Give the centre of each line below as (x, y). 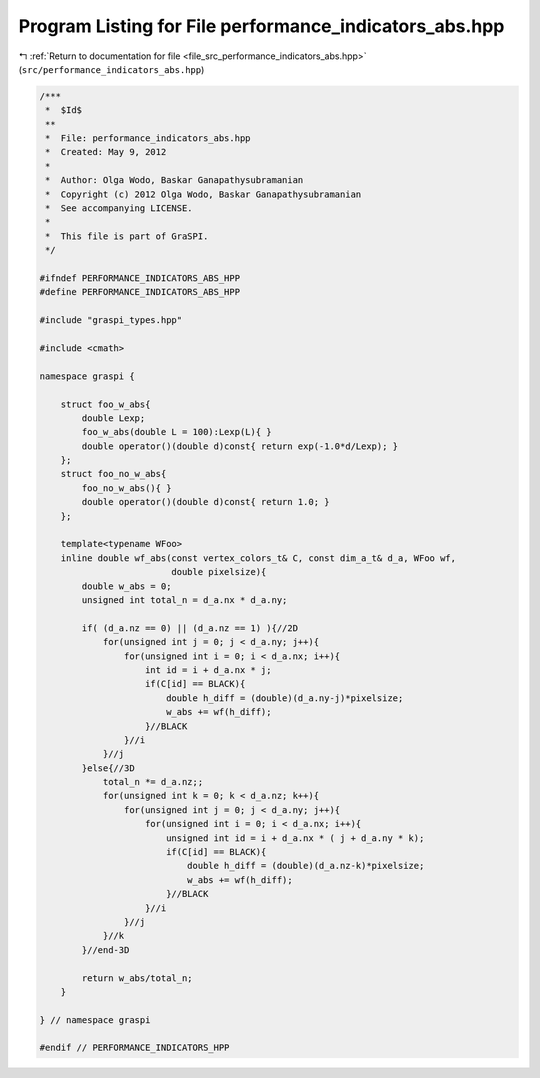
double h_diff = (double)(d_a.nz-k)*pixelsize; (305, 866)
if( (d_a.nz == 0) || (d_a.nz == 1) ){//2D (190, 628)
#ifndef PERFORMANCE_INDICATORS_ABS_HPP (139, 278)
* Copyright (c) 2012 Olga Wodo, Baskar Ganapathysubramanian (203, 194)
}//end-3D (105, 949)
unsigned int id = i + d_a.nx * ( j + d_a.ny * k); (295, 838)
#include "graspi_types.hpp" (111, 320)
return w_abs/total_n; (137, 978)
